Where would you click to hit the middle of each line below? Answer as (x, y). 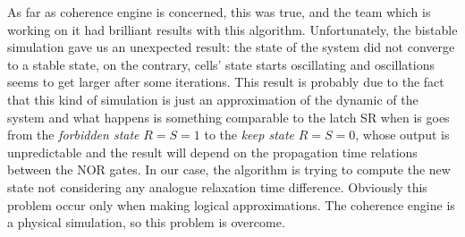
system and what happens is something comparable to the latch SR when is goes (228, 117)
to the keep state (249, 135)
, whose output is (402, 135)
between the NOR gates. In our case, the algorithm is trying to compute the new (229, 169)
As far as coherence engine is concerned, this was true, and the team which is (219, 12)
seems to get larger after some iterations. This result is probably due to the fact (226, 82)
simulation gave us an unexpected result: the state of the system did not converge (231, 47)
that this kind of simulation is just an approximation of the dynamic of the (213, 99)
